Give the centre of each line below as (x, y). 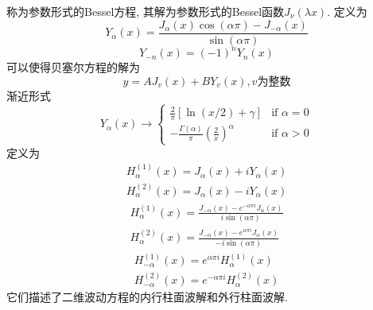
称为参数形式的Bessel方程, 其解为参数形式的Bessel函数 (146, 11)
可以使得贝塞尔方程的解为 (73, 67)
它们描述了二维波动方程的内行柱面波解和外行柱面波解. (147, 297)
